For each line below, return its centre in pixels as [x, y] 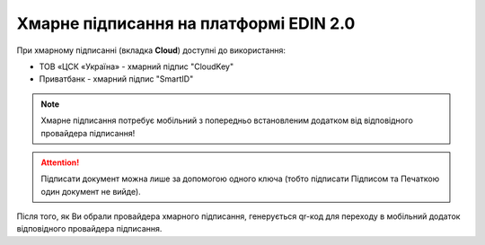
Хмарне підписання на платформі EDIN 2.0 [186, 23]
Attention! [60, 162]
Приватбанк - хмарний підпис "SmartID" [116, 79]
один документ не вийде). [91, 191]
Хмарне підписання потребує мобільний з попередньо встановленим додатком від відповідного [227, 120]
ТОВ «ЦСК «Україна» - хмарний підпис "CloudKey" [136, 66]
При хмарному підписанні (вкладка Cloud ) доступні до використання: [151, 50]
